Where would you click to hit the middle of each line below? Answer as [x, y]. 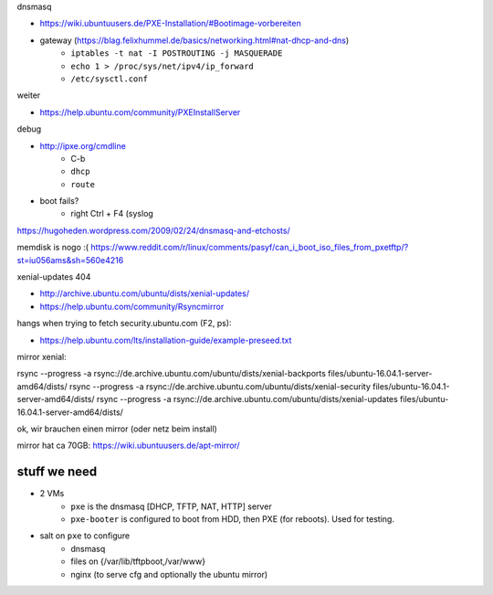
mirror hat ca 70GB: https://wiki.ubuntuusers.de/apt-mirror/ [129, 446]
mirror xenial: [42, 356]
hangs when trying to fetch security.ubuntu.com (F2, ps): [124, 324]
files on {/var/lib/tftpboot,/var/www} [138, 561]
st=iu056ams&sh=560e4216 [70, 260]
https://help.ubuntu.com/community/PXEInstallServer [140, 112]
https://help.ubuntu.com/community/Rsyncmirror [132, 306]
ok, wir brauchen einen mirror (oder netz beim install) [117, 429]
